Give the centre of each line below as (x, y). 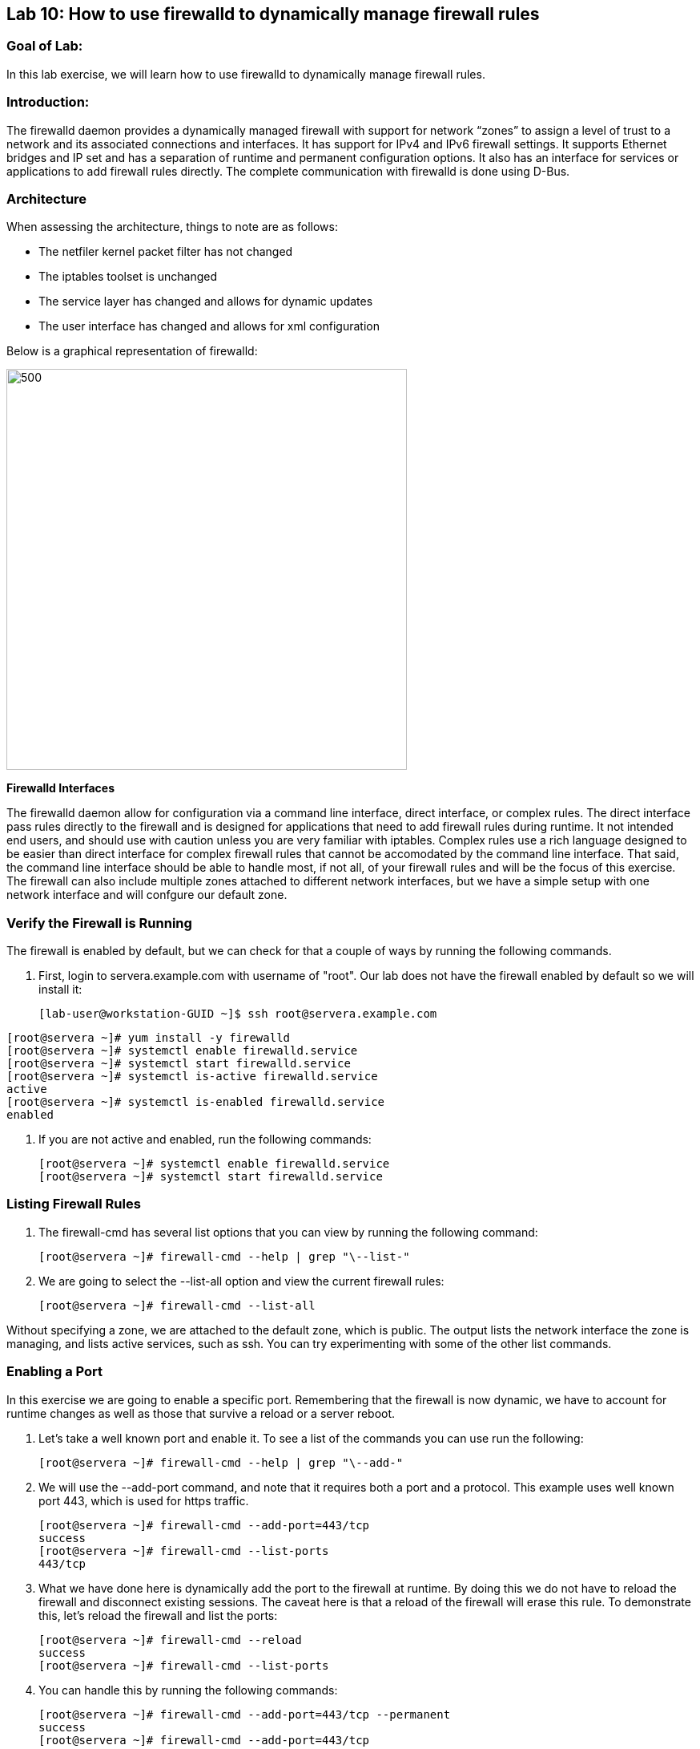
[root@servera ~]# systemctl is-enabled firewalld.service (196, 1102)
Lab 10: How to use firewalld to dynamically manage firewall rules (273, 14)
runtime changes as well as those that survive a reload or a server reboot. (201, 1413)
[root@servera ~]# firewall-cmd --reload (170, 1640)
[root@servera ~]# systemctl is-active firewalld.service (192, 1077)
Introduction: (48, 102)
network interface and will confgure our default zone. (147, 895)
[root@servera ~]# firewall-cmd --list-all (177, 1305)
